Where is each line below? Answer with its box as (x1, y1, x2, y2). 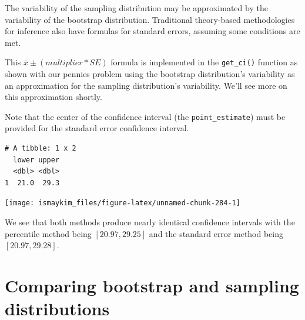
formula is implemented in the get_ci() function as (110, 56, 298, 68)
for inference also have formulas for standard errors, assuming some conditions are (5, 25, 300, 37)
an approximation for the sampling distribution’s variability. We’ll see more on (5, 79, 287, 91)
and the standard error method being (149, 227, 284, 239)
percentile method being (5, 227, 92, 239)
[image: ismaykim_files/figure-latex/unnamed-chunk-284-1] (5, 199, 240, 208)
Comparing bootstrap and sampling (5, 274, 299, 298)
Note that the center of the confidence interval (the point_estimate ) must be (5, 110, 286, 122)
